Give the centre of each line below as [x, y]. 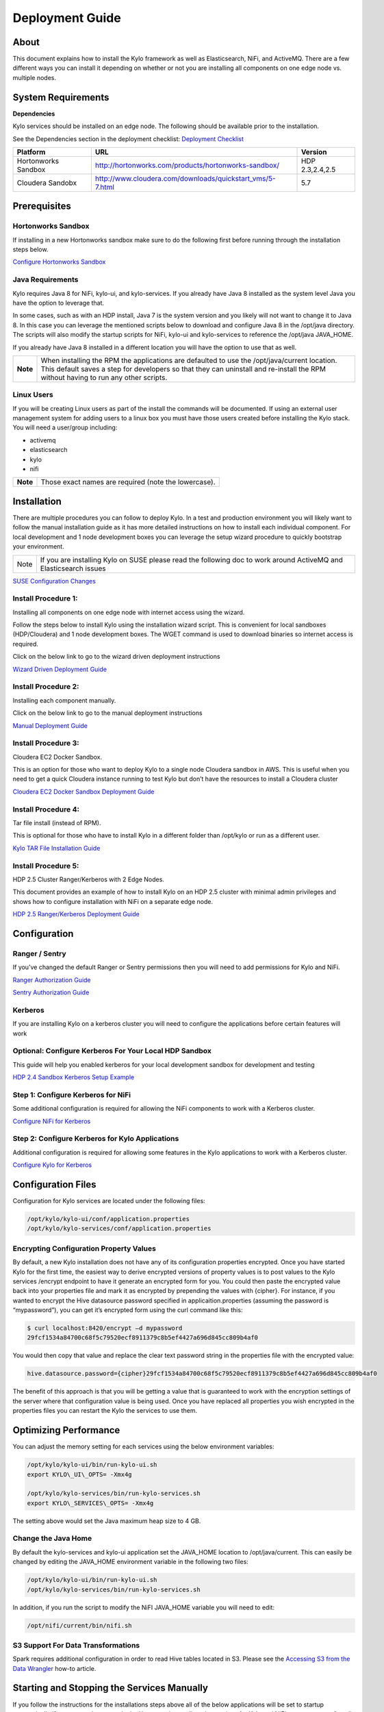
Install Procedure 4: [46, 809]
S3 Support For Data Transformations [76, 1645]
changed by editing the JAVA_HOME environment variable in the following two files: [131, 1562]
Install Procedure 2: [46, 687]
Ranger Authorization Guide [52, 980]
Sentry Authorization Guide [51, 992]
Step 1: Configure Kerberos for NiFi [72, 1094]
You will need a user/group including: [65, 427]
